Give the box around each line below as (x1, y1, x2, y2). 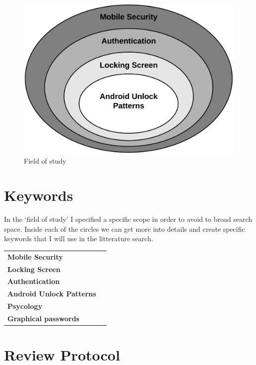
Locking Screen (7, 264, 61, 274)
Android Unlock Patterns (7, 288, 96, 299)
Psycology (7, 301, 43, 311)
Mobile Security (7, 251, 63, 262)
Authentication (7, 276, 60, 286)
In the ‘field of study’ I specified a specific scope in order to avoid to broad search (4, 214, 253, 224)
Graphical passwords (7, 313, 79, 323)
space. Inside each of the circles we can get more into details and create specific (4, 223, 245, 234)
